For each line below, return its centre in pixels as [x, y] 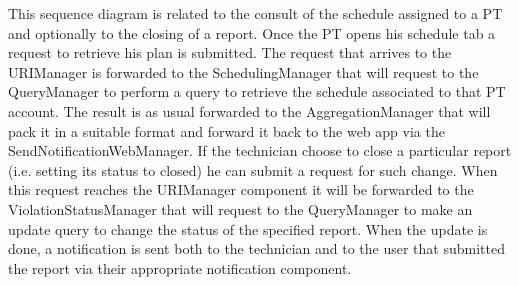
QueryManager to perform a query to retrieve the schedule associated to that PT [257, 91]
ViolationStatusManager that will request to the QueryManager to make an [240, 208]
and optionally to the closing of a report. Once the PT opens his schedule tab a [252, 32]
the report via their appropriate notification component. [180, 267]
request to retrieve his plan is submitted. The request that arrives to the [230, 52]
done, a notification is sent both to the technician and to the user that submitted [256, 248]
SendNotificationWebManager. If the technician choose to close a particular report [260, 150]
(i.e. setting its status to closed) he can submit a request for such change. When [253, 169]
